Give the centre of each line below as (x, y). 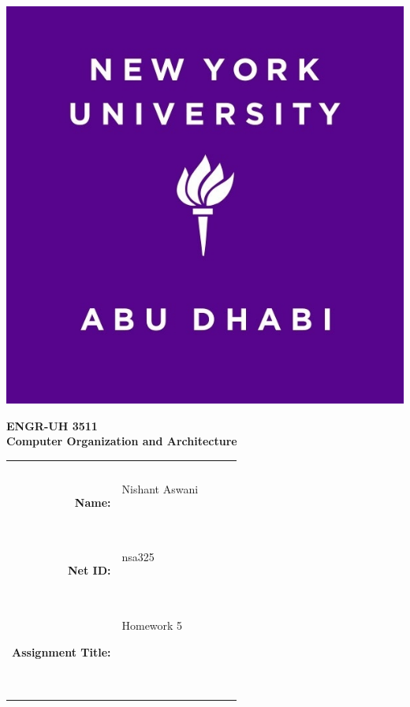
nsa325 (138, 557)
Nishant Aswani (160, 489)
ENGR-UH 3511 (52, 425)
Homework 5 (152, 625)
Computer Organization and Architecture (122, 441)
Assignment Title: (61, 651)
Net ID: (89, 570)
